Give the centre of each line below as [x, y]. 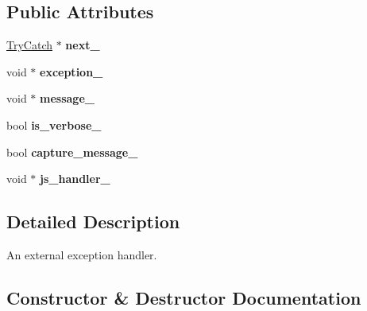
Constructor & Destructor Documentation [184, 297]
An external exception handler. [82, 254]
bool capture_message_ [72, 152]
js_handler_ [75, 179]
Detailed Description [93, 222]
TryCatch [29, 45]
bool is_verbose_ [54, 124]
